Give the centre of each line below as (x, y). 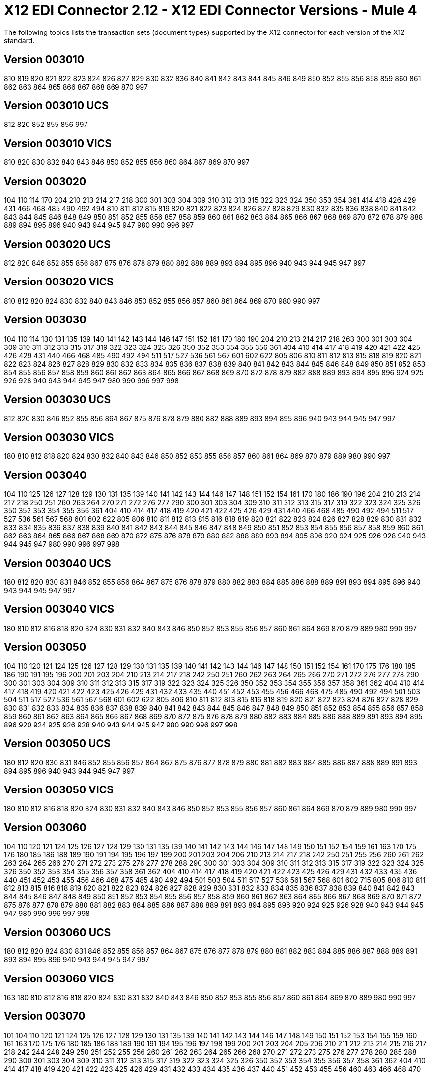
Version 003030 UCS (57, 400)
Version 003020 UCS (57, 244)
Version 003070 (45, 1016)
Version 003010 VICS (58, 143)
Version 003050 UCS (57, 744)
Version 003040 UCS (57, 563)
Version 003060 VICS (59, 978)
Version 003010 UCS (56, 106)
